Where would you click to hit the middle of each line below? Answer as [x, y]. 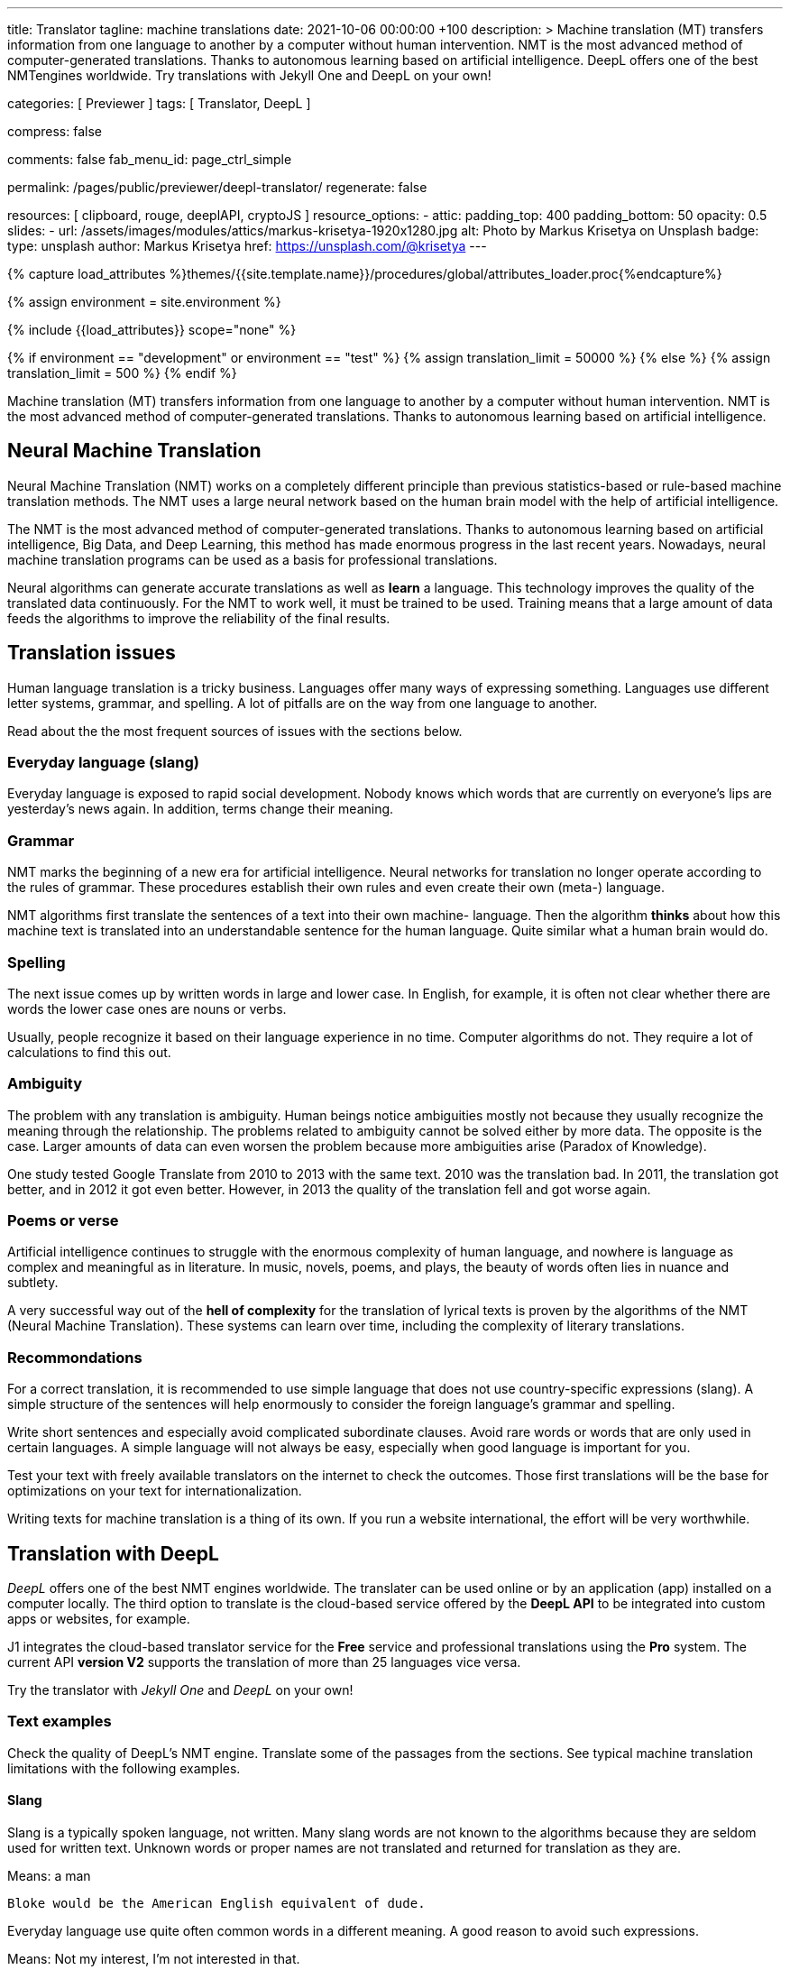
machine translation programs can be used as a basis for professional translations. [253, 559]
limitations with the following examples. [124, 1768]
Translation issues [92, 653]
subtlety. [33, 1283]
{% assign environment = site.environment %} [144, 302]
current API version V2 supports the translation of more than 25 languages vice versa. [264, 1662]
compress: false [55, 131]
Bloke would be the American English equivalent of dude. [216, 1903]
